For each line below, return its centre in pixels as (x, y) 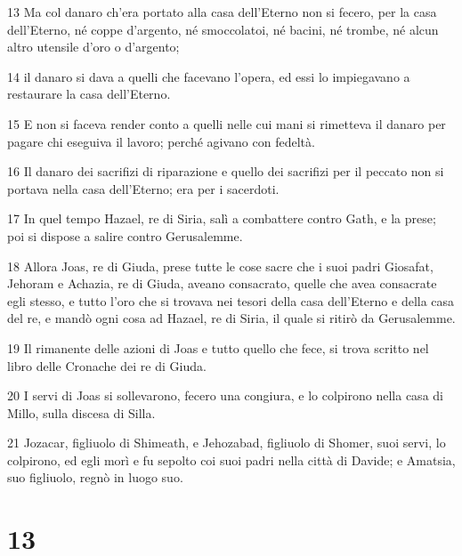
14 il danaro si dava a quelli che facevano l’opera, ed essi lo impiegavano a (209, 76)
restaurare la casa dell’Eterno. (89, 94)
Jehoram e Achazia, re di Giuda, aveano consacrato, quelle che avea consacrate (222, 283)
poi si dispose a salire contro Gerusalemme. (125, 235)
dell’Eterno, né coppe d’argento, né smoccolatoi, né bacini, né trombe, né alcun (223, 29)
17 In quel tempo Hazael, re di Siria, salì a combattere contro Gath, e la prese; (222, 218)
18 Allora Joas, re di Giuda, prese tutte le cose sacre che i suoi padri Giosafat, (220, 266)
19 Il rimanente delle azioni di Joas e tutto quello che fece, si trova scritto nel (218, 347)
